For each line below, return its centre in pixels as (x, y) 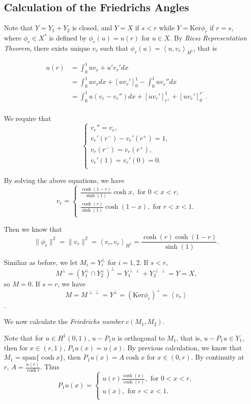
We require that (27, 118)
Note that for (24, 337)
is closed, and (92, 28)
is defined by (68, 38)
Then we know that (33, 229)
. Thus (50, 366)
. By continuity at (217, 357)
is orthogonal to (141, 337)
